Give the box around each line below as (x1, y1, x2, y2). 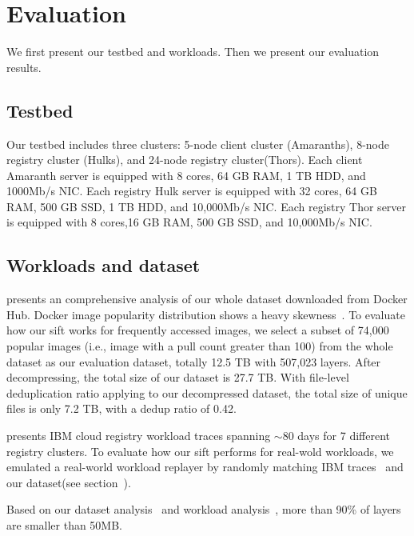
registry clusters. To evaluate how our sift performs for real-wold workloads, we (6, 442, 394, 459)
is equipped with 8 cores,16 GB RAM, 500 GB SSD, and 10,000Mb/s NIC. (6, 214, 372, 230)
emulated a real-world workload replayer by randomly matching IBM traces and (6, 458, 404, 475)
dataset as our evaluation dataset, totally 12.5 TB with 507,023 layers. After (6, 353, 381, 370)
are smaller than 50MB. (6, 517, 123, 533)
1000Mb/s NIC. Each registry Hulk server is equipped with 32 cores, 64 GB (6, 182, 377, 199)
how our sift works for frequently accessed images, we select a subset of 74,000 (6, 322, 389, 338)
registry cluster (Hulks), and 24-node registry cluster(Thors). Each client (6, 151, 363, 168)
